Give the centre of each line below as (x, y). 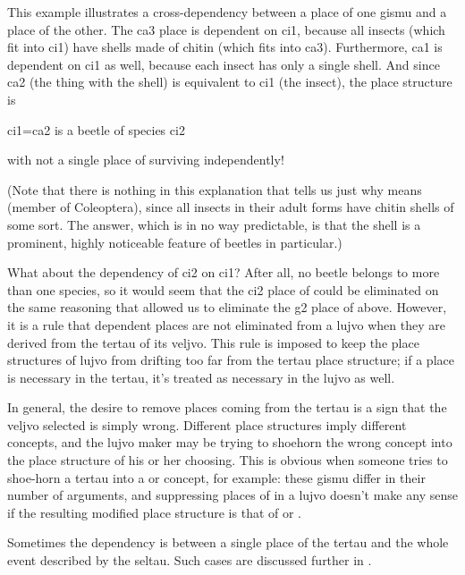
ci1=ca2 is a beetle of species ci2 (96, 129)
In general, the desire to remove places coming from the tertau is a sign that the (227, 407)
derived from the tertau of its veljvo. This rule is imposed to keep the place (213, 342)
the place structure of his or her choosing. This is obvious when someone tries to (228, 460)
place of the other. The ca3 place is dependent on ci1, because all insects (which (226, 29)
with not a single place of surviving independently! (146, 160)
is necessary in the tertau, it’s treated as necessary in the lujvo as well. (201, 377)
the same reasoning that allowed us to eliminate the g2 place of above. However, (227, 307)
